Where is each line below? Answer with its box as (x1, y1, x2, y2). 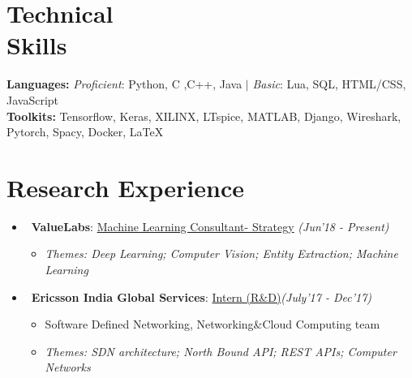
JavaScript (6, 91, 59, 108)
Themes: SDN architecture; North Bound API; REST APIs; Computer (45, 342, 397, 359)
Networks (45, 359, 91, 376)
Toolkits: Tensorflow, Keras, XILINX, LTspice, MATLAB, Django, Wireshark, (6, 107, 401, 124)
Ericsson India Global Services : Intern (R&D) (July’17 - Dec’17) (31, 288, 372, 305)
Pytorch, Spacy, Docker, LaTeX (6, 123, 164, 140)
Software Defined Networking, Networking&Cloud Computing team (45, 316, 380, 333)
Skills (6, 28, 67, 62)
